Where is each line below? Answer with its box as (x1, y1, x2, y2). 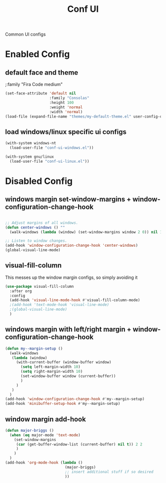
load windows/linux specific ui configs (5, 128, 127, 136)
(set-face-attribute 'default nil (5, 91, 77, 96)
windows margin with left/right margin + (5, 325, 132, 334)
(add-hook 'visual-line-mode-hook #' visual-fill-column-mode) (9, 298, 140, 303)
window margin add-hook (5, 415, 86, 423)
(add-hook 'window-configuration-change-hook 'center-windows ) (5, 243, 138, 248)
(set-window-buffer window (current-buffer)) (20, 374, 116, 379)
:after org (9, 288, 32, 294)
